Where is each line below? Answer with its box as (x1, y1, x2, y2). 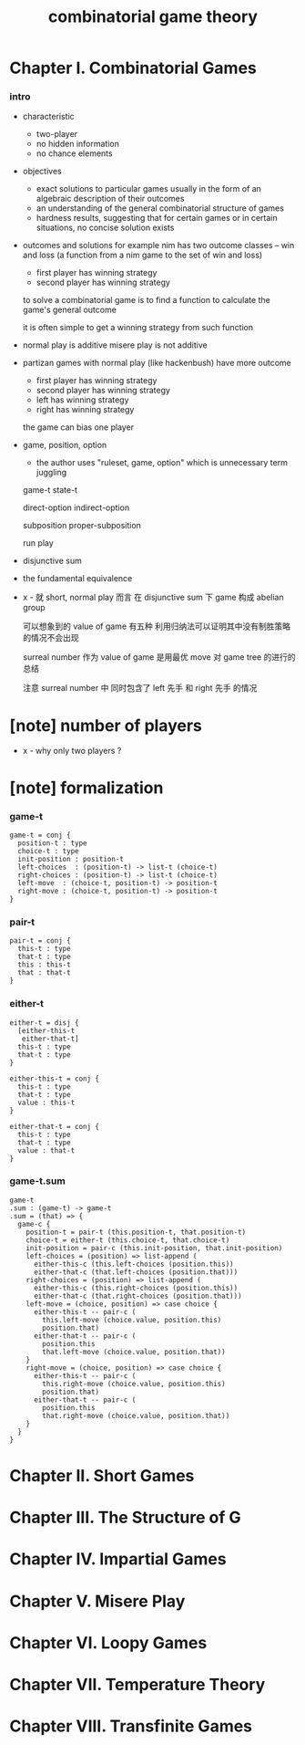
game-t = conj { (9, 831, 71, 840)
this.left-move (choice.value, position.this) (42, 1315, 222, 1324)
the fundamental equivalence (22, 573, 133, 584)
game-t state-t (22, 485, 78, 496)
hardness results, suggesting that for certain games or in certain (36, 213, 278, 224)
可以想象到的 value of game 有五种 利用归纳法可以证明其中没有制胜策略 (22, 621, 291, 632)
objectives (22, 166, 62, 177)
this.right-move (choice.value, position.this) (42, 1379, 226, 1388)
